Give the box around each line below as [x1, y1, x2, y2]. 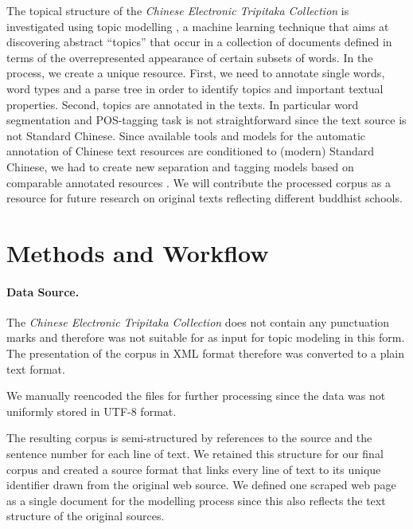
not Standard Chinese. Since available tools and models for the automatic [6, 127, 366, 143]
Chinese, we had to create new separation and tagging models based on [6, 158, 354, 174]
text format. [6, 360, 65, 377]
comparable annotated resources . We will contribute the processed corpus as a [6, 174, 391, 190]
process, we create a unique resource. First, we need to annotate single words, [6, 65, 385, 81]
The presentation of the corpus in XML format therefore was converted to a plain [6, 345, 404, 362]
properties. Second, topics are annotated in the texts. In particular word [6, 96, 359, 112]
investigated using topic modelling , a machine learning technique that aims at [6, 18, 389, 34]
